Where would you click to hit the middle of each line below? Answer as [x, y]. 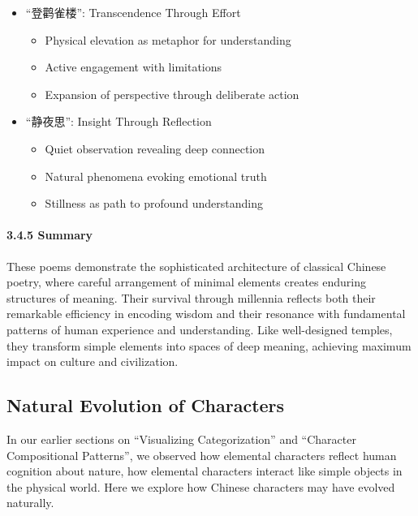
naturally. [30, 503]
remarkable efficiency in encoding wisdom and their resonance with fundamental [206, 314]
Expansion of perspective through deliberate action [172, 94]
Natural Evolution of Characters [146, 405]
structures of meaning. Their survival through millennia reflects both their [191, 297]
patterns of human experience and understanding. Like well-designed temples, [200, 329]
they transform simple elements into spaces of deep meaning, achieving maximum [209, 345]
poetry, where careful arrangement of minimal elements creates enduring [186, 282]
